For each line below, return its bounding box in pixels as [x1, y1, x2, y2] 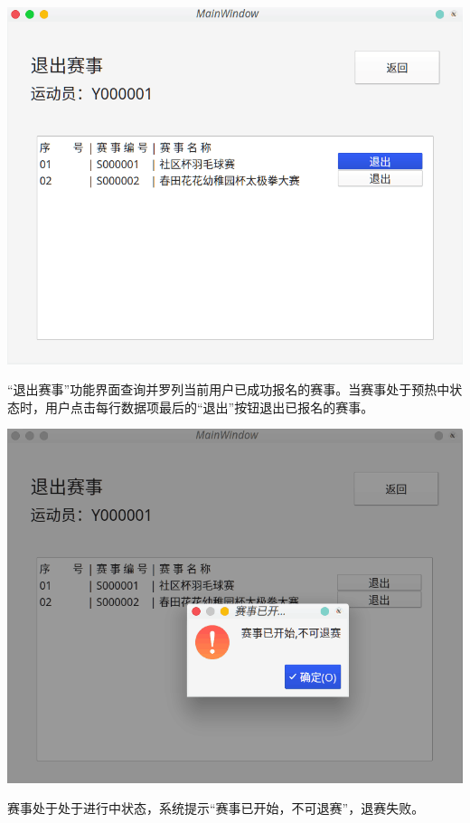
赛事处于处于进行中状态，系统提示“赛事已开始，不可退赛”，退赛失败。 [7, 799, 425, 818]
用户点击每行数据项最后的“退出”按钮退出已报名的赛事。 [44, 397, 374, 416]
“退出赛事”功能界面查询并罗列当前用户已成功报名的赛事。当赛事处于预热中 [7, 380, 450, 399]
